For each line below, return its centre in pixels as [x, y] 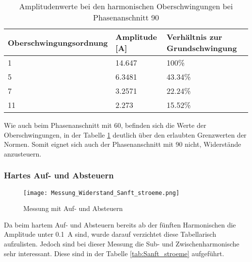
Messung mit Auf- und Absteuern [73, 208]
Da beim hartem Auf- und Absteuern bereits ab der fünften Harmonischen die [120, 224]
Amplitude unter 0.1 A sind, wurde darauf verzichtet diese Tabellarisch [110, 234]
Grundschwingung [202, 48]
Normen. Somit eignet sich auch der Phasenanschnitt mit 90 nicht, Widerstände [123, 144]
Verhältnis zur [194, 37]
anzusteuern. [23, 153]
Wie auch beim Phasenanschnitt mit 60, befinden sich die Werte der [105, 125]
